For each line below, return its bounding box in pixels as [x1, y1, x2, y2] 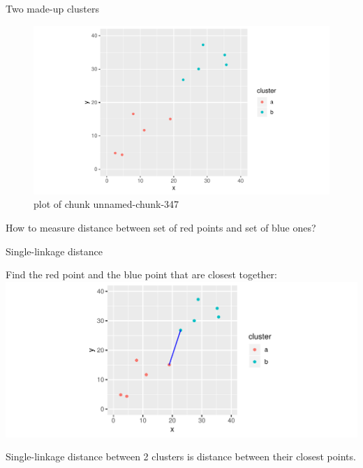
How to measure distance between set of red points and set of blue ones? [6, 220, 316, 234]
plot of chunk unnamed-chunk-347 [34, 197, 179, 211]
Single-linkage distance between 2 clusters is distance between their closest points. [6, 449, 356, 464]
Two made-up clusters [6, 1, 99, 15]
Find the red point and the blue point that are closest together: [6, 267, 277, 282]
